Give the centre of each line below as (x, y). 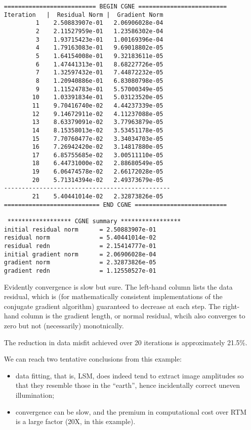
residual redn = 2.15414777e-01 (80, 246)
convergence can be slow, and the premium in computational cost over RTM (131, 411)
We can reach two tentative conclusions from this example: (93, 359)
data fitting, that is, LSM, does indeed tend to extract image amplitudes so (130, 375)
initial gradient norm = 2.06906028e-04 (80, 254)
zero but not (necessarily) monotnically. (64, 326)
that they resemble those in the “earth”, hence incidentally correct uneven (128, 385)
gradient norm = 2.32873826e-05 (80, 263)
